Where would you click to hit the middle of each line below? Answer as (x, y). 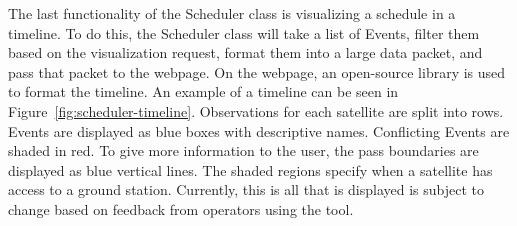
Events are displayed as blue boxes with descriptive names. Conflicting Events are (259, 130)
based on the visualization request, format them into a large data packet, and (245, 52)
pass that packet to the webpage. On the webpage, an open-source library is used (257, 71)
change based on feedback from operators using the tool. (181, 208)
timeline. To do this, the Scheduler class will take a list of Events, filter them (244, 32)
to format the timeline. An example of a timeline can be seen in (203, 91)
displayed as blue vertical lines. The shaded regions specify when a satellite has (250, 169)
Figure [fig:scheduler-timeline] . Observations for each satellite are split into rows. (256, 110)
